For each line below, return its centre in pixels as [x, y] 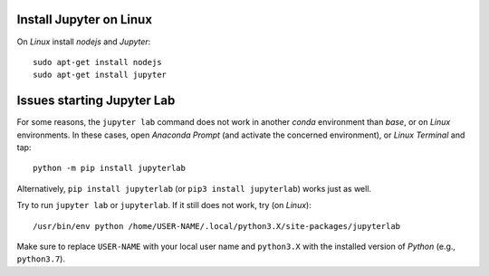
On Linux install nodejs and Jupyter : [84, 42]
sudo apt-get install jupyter [100, 75]
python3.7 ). [41, 259]
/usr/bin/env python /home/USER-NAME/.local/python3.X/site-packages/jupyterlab [217, 226]
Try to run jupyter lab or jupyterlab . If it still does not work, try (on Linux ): [164, 205]
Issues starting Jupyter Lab [96, 101]
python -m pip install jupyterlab [109, 168]
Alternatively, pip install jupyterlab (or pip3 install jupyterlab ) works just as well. [194, 188]
